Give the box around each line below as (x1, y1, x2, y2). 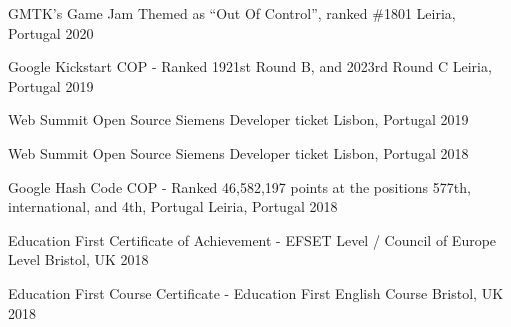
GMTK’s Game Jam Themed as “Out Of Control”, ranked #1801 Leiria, (8, 3, 456, 23)
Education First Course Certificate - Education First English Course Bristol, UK (8, 282, 504, 303)
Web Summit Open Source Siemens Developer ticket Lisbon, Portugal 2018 (8, 142, 469, 163)
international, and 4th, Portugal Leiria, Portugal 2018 (8, 196, 338, 217)
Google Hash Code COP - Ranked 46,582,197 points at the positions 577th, (8, 176, 471, 197)
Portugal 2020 (8, 22, 94, 43)
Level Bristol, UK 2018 (8, 249, 149, 270)
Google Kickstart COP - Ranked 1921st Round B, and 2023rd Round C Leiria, (8, 56, 492, 77)
